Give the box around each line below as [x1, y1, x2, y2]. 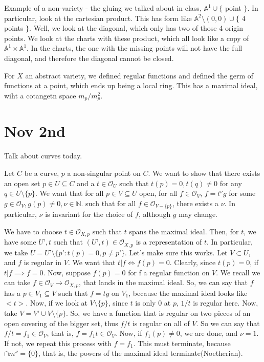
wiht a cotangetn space [4, 90, 76, 100]
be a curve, [24, 167, 59, 178]
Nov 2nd [4, 120, 66, 142]
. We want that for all [35, 188, 104, 198]
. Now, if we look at [26, 297, 87, 308]
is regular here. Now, [193, 297, 258, 308]
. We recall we [216, 267, 260, 277]
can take [4, 277, 31, 288]
